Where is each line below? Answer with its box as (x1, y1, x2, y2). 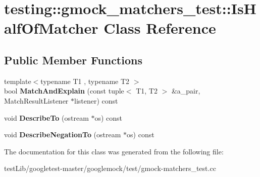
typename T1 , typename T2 (40, 75, 130, 86)
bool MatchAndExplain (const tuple (4, 85, 124, 96)
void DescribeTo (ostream (4, 112, 89, 123)
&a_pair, (171, 85, 200, 96)
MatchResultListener (4, 95, 69, 106)
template (4, 75, 31, 86)
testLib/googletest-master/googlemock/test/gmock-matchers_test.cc (4, 163, 216, 173)
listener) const (74, 95, 118, 106)
